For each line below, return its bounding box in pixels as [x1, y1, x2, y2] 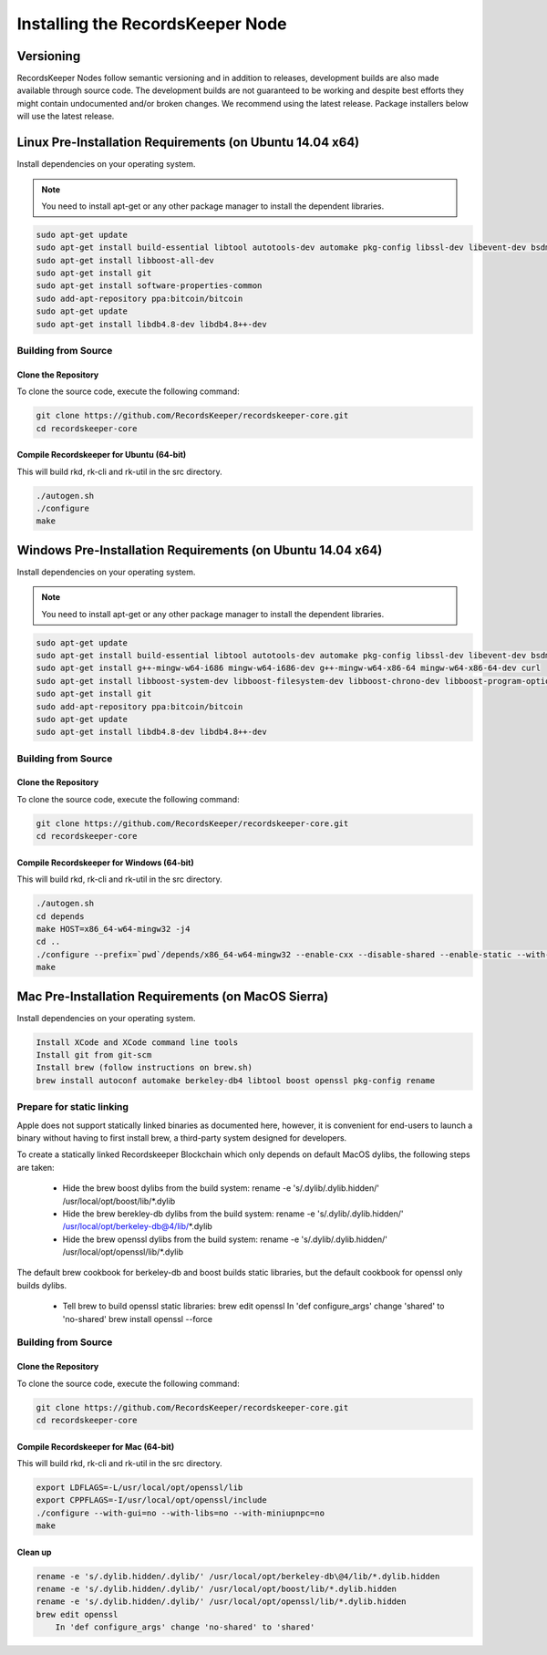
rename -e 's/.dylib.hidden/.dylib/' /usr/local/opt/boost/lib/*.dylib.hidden [36, 1584, 397, 1595]
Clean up [16, 1546, 52, 1557]
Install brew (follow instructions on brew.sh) [36, 1062, 253, 1073]
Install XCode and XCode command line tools [36, 1037, 239, 1048]
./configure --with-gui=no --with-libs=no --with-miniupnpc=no [36, 1507, 325, 1518]
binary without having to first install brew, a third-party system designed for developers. [16, 1132, 347, 1143]
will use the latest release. [16, 110, 115, 122]
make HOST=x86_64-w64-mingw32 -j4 [36, 924, 191, 934]
